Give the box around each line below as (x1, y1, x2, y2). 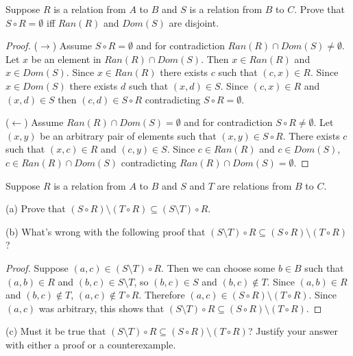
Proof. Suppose (5, 260, 69, 275)
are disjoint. (169, 15, 219, 29)
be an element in (31, 51, 101, 66)
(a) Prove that (5, 201, 66, 216)
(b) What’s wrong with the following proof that (5, 224, 206, 238)
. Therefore (138, 288, 185, 302)
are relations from (217, 178, 292, 192)
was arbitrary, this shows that (38, 301, 165, 315)
